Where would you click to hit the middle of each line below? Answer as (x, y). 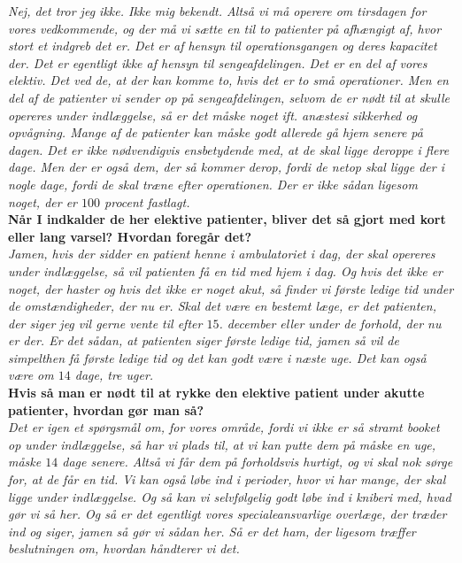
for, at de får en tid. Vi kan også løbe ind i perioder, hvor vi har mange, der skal (227, 479)
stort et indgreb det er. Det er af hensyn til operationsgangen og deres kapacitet (223, 46)
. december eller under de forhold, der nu (330, 323)
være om (31, 375)
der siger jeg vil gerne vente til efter (105, 323)
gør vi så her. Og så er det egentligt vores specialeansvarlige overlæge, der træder (227, 514)
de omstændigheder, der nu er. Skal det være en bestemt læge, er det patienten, (222, 306)
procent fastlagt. (147, 201)
